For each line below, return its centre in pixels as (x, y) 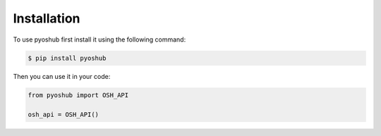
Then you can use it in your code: (62, 76)
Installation (47, 18)
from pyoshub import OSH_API (78, 95)
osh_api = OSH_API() (63, 115)
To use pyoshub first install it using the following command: (99, 39)
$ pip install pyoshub (67, 58)
